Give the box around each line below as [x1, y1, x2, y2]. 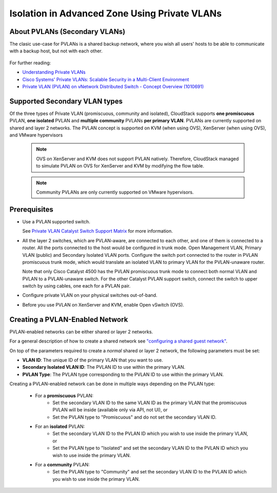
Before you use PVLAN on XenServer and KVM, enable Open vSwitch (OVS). [22, 301, 184, 308]
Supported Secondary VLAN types [9, 97, 123, 105]
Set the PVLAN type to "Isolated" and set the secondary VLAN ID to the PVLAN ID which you [52, 445, 248, 451]
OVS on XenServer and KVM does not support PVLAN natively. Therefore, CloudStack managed [36, 156, 239, 162]
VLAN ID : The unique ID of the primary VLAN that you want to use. [22, 357, 164, 363]
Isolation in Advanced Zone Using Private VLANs [9, 8, 222, 19]
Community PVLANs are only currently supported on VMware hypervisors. [36, 189, 194, 195]
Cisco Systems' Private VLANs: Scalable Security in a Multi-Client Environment [22, 76, 189, 82]
